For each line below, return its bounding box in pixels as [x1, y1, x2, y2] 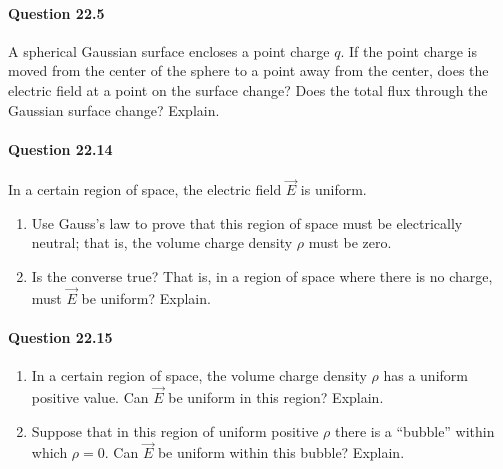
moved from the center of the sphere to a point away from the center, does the [8, 60, 489, 81]
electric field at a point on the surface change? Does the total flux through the [8, 79, 488, 100]
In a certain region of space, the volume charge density [31, 365, 367, 386]
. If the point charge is [340, 40, 478, 61]
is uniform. [300, 179, 367, 200]
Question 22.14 [8, 138, 113, 159]
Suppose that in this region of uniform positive [31, 420, 319, 441]
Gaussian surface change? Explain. [8, 99, 220, 120]
